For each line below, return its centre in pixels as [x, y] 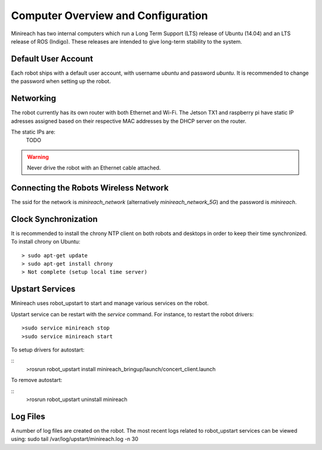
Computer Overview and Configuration [109, 16]
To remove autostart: [37, 380]
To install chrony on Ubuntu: [46, 242]
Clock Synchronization [54, 219]
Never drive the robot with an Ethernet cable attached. [94, 168]
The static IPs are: [33, 132]
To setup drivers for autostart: [48, 350]
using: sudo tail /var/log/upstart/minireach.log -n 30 [75, 439]
